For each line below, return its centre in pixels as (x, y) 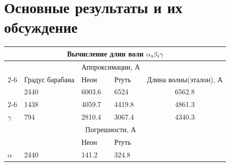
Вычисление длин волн (105, 53)
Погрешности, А (111, 129)
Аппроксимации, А (111, 66)
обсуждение (41, 27)
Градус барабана (49, 79)
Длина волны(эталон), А (185, 79)
